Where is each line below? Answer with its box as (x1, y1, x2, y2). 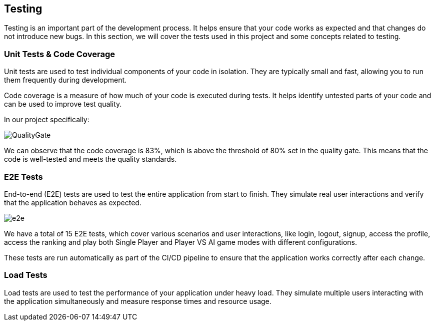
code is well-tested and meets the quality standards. (4, 155, 177, 164)
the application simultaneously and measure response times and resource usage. (4, 296, 271, 305)
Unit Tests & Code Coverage (4, 49, 115, 59)
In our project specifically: (4, 115, 89, 124)
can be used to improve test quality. (4, 100, 122, 109)
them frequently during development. (4, 76, 127, 85)
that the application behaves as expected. (4, 198, 141, 207)
